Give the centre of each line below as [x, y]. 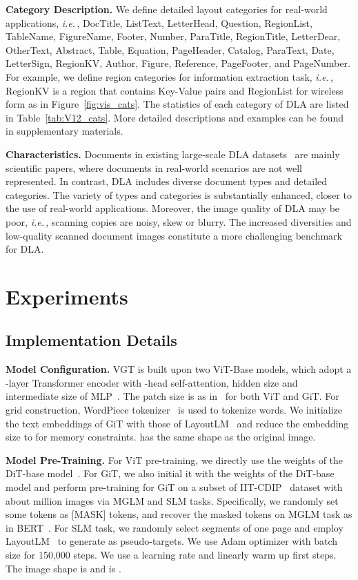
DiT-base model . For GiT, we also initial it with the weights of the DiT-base [170, 473]
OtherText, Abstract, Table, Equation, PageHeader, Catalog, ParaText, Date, [170, 49]
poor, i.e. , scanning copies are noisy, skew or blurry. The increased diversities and [179, 221]
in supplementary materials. [64, 131]
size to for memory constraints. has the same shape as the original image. [161, 437]
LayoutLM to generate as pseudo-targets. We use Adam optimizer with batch [172, 541]
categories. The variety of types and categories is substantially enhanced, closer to [179, 194]
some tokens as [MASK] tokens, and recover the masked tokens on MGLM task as [179, 514]
